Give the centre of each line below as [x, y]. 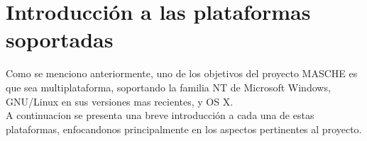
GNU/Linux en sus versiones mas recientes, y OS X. [120, 101]
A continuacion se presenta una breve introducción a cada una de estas [160, 115]
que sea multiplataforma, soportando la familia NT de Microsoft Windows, [168, 87]
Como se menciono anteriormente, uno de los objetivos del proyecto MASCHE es [182, 73]
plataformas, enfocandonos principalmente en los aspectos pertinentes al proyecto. [184, 129]
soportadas [60, 39]
